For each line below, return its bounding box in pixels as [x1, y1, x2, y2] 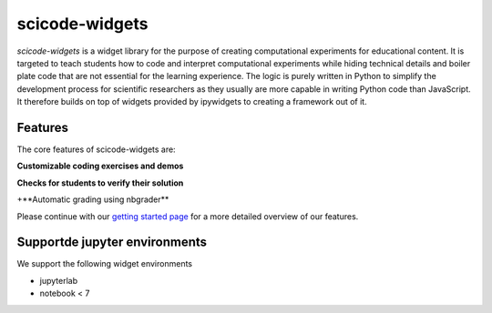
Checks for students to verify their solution [16, 177, 184, 188]
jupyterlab [39, 275, 77, 286]
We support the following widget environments [16, 258, 193, 269]
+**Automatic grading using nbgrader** [16, 194, 169, 205]
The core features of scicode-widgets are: [16, 144, 177, 155]
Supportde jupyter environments [16, 235, 208, 250]
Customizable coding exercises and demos [16, 160, 184, 172]
